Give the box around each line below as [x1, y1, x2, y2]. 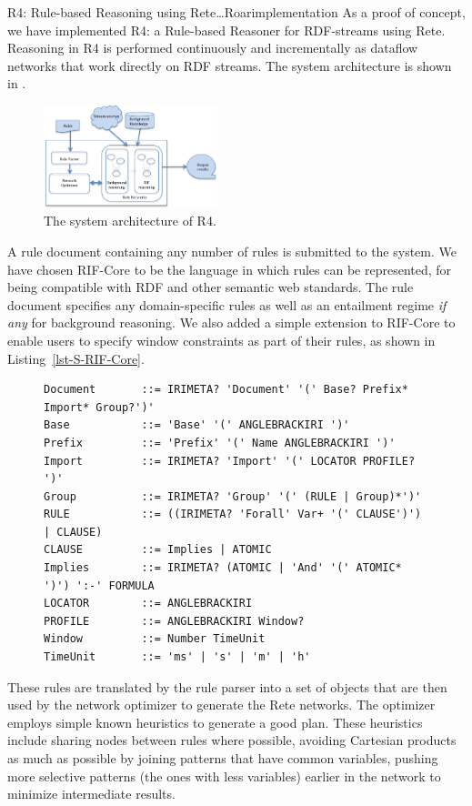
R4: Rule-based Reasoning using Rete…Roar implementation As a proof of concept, [7, 3, 466, 21]
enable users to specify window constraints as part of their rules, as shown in [7, 330, 436, 349]
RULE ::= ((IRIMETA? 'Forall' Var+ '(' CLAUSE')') [44, 508, 422, 521]
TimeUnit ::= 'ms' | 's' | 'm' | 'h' [44, 650, 311, 664]
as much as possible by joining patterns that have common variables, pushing [7, 749, 438, 768]
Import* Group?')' [44, 400, 155, 414]
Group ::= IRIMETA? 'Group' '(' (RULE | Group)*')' [44, 489, 422, 503]
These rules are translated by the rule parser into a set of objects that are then [7, 677, 447, 696]
